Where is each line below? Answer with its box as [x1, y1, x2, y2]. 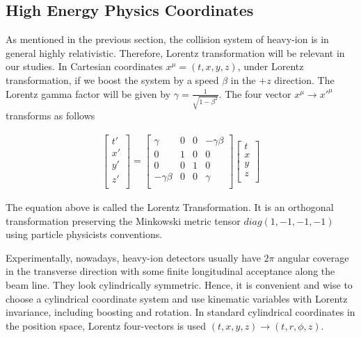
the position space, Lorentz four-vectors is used [6, 318, 207, 332]
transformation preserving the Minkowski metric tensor [6, 213, 241, 228]
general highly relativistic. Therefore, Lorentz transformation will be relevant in [6, 45, 345, 60]
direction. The [274, 72, 335, 87]
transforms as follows [6, 108, 95, 123]
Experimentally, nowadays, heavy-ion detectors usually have [6, 250, 261, 264]
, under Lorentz [237, 59, 304, 74]
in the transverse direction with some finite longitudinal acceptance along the [6, 264, 335, 278]
